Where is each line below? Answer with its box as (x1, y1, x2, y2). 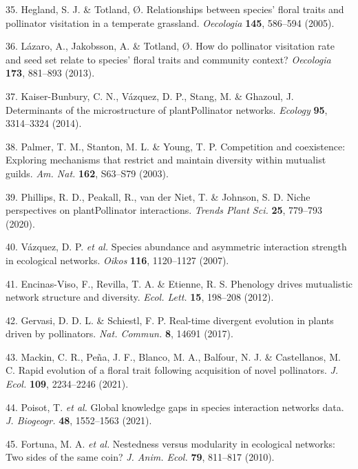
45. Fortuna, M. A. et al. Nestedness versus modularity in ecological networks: (6, 436, 335, 450)
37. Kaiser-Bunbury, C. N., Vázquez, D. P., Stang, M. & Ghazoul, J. (6, 88, 294, 103)
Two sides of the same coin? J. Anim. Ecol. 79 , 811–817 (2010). (6, 450, 275, 464)
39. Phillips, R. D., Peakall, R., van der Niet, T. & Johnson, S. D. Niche (6, 189, 310, 203)
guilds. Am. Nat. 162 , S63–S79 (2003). (6, 166, 169, 180)
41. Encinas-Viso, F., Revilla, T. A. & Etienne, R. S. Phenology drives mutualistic (6, 276, 352, 290)
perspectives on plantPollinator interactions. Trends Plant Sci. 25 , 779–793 (6, 203, 323, 217)
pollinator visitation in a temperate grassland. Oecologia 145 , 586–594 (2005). (6, 15, 335, 30)
